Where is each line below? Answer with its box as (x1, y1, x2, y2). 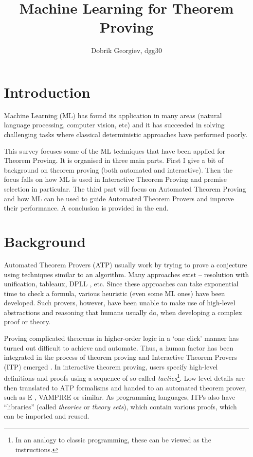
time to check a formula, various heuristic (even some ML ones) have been (4, 288, 225, 298)
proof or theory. (4, 316, 51, 327)
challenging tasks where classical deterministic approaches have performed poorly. (4, 129, 248, 140)
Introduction (4, 82, 90, 102)
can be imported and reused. (4, 411, 90, 421)
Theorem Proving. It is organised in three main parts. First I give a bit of (4, 155, 224, 165)
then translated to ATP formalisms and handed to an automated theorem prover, (4, 382, 247, 392)
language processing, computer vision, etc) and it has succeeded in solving (4, 120, 225, 130)
